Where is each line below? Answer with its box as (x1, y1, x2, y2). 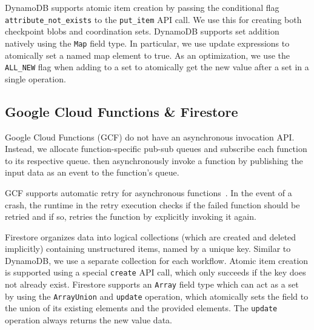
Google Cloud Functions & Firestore (5, 102, 238, 120)
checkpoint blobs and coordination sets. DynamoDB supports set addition (5, 25, 279, 38)
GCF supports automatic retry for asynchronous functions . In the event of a (5, 186, 292, 199)
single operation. (5, 72, 66, 85)
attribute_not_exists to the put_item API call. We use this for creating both (5, 13, 302, 25)
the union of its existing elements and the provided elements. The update (5, 302, 278, 314)
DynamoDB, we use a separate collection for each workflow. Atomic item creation (5, 254, 309, 266)
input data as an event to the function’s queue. (5, 166, 179, 179)
